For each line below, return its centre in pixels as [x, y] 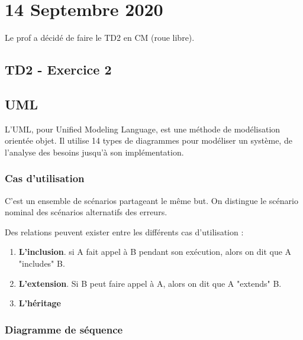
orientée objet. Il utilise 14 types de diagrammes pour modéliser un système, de [149, 140]
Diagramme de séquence [64, 329]
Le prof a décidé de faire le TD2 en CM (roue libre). [100, 38]
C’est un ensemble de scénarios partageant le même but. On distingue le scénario [151, 200]
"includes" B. [42, 263]
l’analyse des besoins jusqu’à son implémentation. [94, 152]
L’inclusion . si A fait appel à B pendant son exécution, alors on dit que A [155, 252]
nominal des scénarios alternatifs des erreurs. [86, 212]
